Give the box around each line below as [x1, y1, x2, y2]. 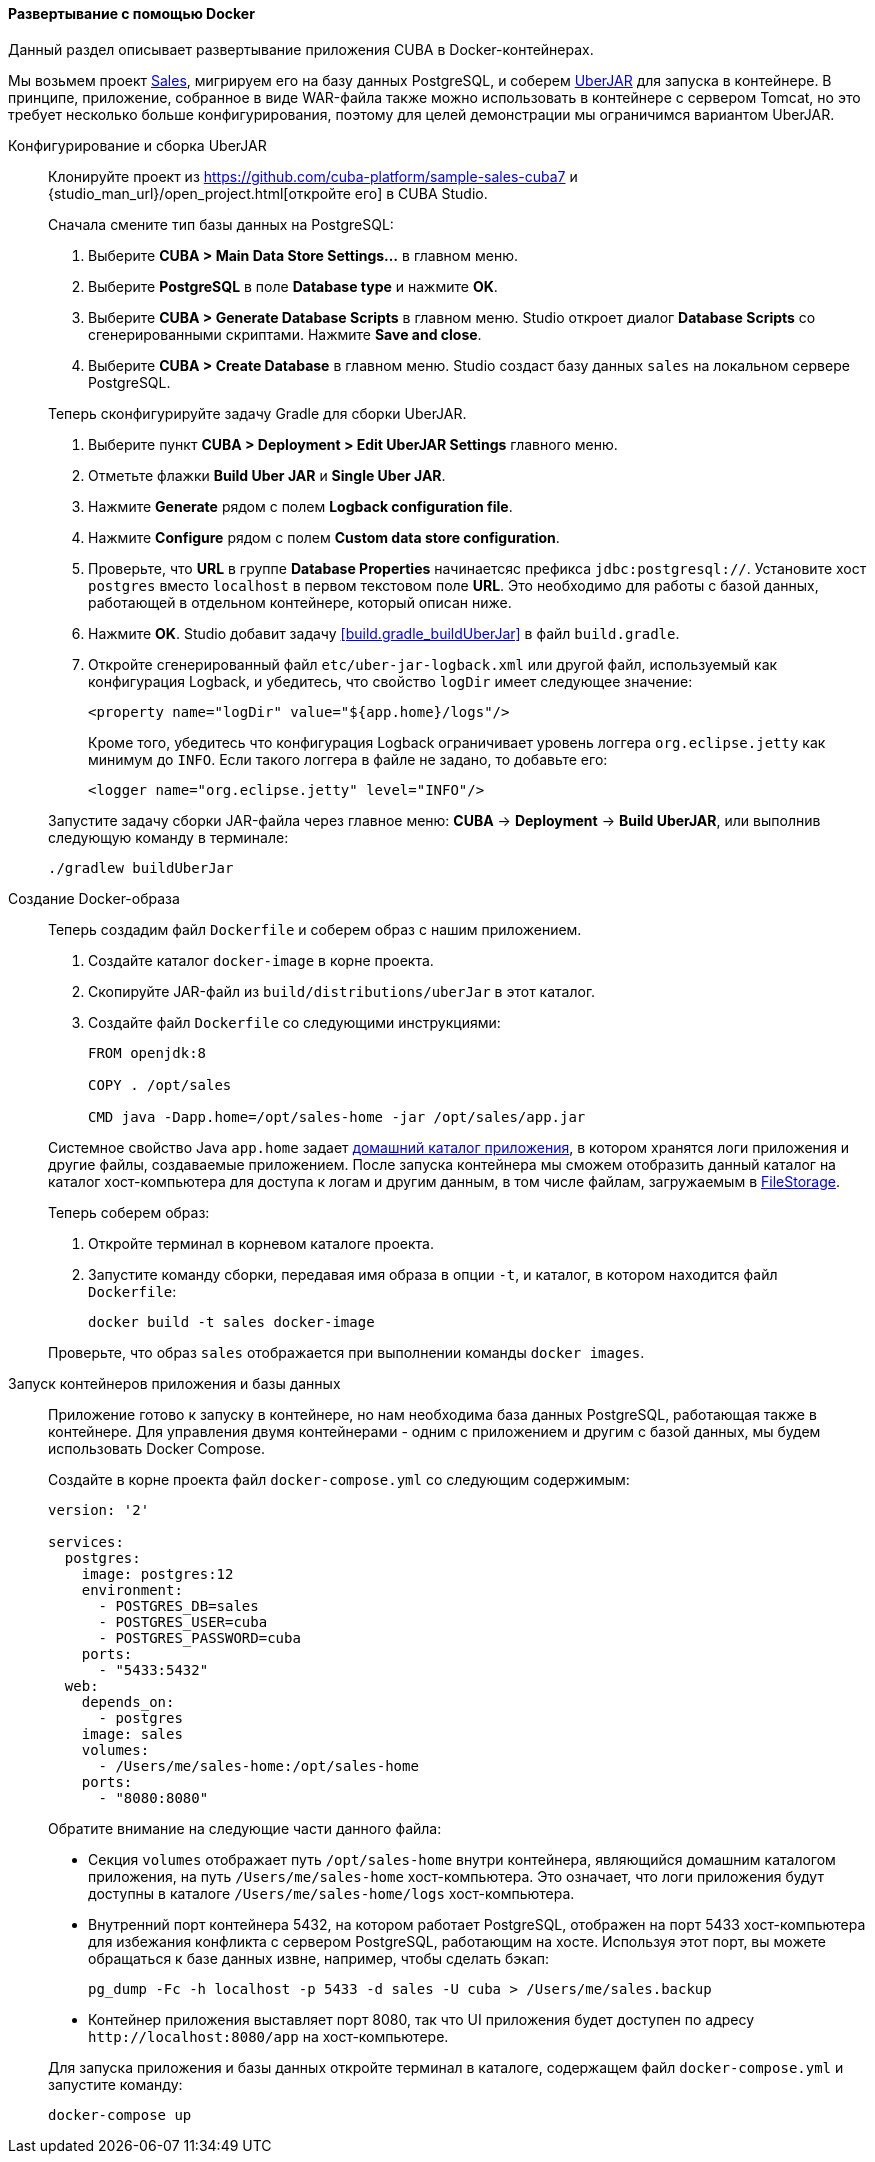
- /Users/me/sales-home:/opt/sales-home [98, 1757, 419, 1774]
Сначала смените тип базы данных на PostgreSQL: [48, 215, 394, 233]
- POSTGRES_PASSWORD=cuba [98, 1629, 301, 1646]
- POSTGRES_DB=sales [98, 1597, 259, 1614]
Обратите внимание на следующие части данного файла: [48, 1819, 442, 1837]
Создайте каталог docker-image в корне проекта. [88, 951, 434, 969]
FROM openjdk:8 [88, 1044, 207, 1061]
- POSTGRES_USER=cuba [98, 1613, 268, 1630]
